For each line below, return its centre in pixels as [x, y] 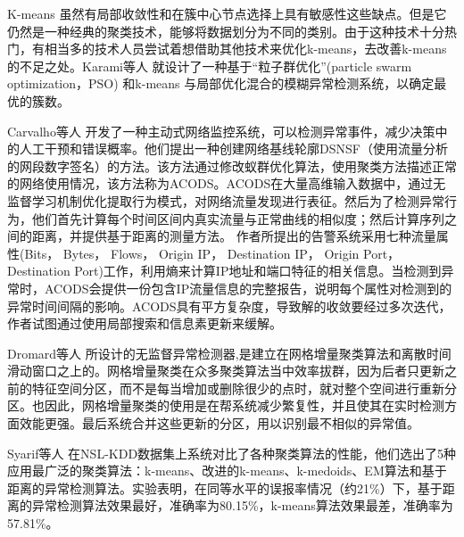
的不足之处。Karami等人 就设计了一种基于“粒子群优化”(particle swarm [210, 66]
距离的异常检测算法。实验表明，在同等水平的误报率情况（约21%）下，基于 [225, 487]
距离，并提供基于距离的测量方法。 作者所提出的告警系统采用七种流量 [234, 236]
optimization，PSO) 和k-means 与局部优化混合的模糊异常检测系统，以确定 [221, 83]
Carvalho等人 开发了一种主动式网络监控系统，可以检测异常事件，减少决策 [221, 131]
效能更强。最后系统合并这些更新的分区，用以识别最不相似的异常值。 [219, 423]
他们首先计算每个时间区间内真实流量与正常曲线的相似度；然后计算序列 [238, 218]
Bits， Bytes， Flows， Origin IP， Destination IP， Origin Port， [212, 253]
